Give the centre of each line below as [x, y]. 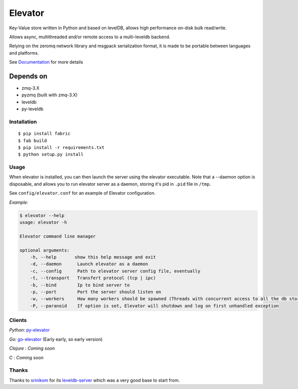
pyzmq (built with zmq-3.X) [50, 95]
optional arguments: [44, 250]
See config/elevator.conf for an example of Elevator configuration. [82, 193]
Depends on [28, 76]
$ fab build [33, 141]
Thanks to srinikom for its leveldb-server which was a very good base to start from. [95, 380]
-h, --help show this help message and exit [93, 257]
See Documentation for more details [46, 62]
